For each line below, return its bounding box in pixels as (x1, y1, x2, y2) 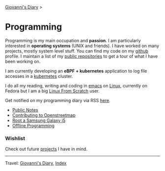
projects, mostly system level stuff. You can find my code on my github (5, 48, 148, 54)
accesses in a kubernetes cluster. (5, 73, 73, 79)
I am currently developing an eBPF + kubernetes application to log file (5, 68, 147, 74)
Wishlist (5, 135, 26, 142)
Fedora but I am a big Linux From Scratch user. (5, 88, 100, 94)
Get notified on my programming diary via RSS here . (5, 97, 110, 103)
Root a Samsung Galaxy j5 (12, 117, 65, 123)
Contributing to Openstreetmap (12, 112, 76, 118)
